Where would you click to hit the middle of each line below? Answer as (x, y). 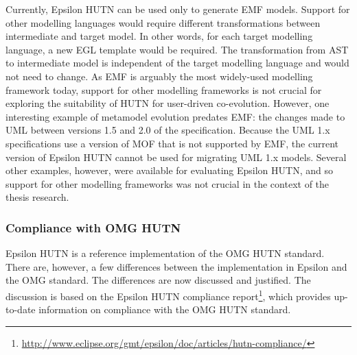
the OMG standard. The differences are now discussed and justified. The (158, 280)
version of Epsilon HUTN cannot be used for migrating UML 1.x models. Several (176, 157)
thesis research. (37, 197)
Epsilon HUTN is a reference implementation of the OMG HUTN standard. (165, 253)
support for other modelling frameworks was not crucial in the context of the (168, 183)
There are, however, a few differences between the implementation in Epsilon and (176, 266)
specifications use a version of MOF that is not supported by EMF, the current (172, 143)
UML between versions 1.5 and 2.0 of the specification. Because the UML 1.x (168, 130)
